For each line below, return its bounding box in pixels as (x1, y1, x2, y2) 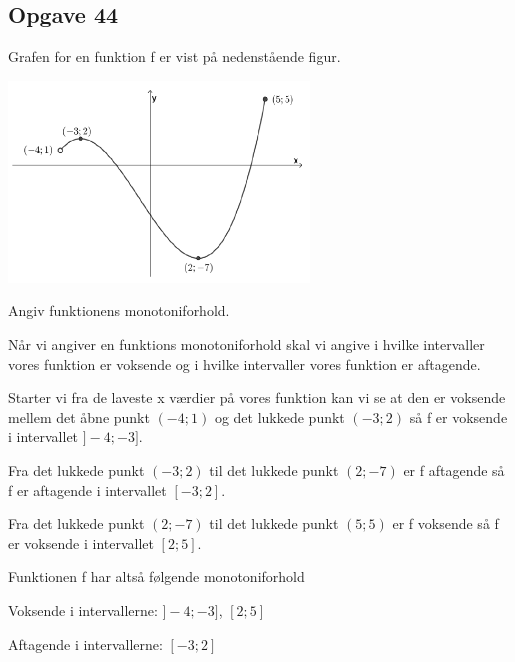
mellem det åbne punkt (8, 406, 150, 427)
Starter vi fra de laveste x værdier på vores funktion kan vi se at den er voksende (8, 387, 506, 408)
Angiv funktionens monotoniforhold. (8, 300, 230, 321)
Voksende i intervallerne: (8, 600, 158, 621)
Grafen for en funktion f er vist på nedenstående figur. (8, 46, 341, 67)
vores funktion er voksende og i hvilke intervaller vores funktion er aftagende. (8, 353, 481, 374)
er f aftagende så (403, 460, 505, 481)
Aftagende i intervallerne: (8, 633, 163, 654)
